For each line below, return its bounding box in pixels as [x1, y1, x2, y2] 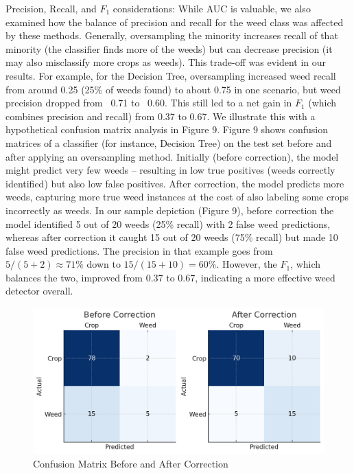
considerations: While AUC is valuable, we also [113, 1, 311, 15]
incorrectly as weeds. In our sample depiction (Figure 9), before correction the [5, 203, 334, 217]
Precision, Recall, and [5, 1, 97, 15]
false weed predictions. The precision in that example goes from [5, 243, 273, 257]
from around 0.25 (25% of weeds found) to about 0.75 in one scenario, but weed [5, 82, 341, 96]
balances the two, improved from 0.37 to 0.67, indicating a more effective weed [5, 270, 335, 284]
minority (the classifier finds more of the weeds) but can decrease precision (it [5, 41, 333, 56]
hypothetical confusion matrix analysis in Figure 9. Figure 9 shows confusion [5, 122, 329, 137]
